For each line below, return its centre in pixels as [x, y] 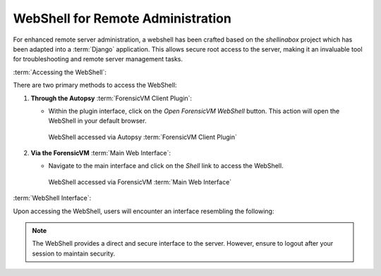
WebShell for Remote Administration [122, 18]
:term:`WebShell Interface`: [52, 198]
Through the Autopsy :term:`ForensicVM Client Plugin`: [111, 98]
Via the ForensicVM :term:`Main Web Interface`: [101, 153]
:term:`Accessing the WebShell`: [60, 72]
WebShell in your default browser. [98, 121]
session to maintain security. [74, 253]
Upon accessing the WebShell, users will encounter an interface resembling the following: [144, 211]
